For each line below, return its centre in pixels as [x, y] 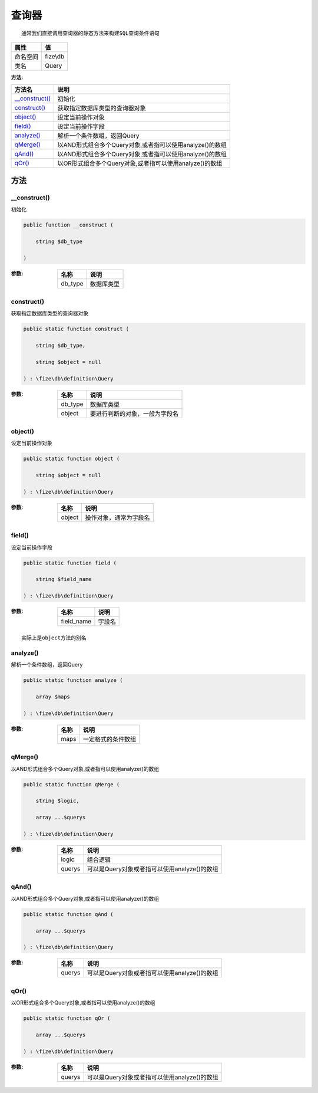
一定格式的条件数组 [110, 739]
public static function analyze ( [73, 680]
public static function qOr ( [67, 1018]
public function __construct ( [69, 225]
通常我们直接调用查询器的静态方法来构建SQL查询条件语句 [91, 33]
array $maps [53, 697]
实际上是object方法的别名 [54, 638]
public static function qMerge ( [72, 784]
